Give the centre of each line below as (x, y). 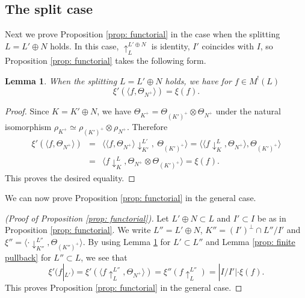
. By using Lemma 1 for (127, 241)
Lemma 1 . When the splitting (61, 80)
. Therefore (147, 127)
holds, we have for (198, 80)
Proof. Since (27, 111)
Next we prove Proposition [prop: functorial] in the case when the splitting (143, 34)
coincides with (228, 45)
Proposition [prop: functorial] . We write (78, 230)
